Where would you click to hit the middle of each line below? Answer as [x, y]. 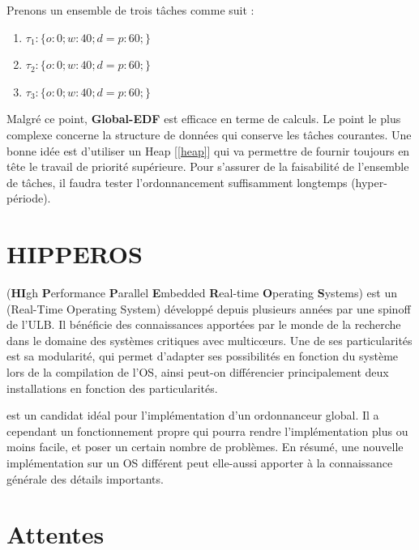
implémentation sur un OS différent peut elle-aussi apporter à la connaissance [200, 463]
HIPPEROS [75, 254]
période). [29, 198]
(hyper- [369, 182]
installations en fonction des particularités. [112, 388]
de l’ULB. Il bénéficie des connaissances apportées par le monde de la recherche [204, 324]
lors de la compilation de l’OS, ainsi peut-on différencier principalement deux [198, 372]
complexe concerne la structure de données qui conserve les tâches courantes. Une [209, 134]
